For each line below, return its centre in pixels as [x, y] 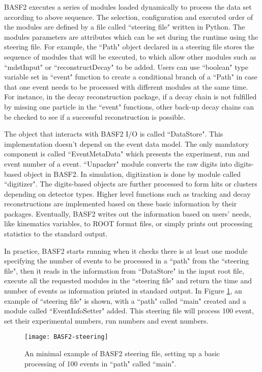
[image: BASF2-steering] [66, 337]
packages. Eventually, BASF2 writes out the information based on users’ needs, [128, 213]
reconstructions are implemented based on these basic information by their [121, 204]
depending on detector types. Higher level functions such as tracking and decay [127, 193]
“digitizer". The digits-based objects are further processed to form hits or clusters [131, 184]
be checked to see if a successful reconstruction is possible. [95, 116]
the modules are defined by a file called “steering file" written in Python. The [125, 27]
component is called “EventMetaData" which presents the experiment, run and [127, 154]
